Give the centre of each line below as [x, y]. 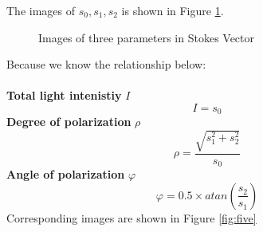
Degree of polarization [69, 122]
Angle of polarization [66, 174]
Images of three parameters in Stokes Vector [147, 37]
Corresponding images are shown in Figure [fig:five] [131, 217]
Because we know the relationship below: [106, 64]
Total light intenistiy [64, 95]
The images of [41, 10]
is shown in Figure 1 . [173, 10]
